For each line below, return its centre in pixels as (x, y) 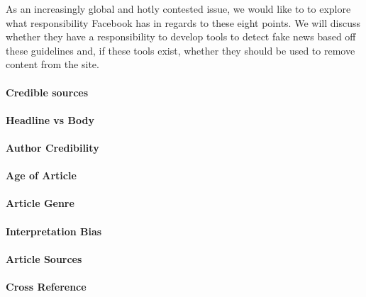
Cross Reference (46, 286)
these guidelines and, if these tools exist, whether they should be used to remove (181, 50)
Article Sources (44, 258)
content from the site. (52, 64)
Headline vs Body (50, 119)
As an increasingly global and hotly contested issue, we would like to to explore (178, 9)
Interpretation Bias (54, 231)
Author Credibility (52, 147)
